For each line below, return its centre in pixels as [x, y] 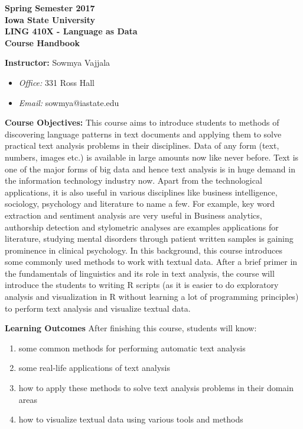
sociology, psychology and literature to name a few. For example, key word [140, 204]
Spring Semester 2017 [50, 8]
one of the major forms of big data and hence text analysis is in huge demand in [150, 169]
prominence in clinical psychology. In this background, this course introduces [144, 250]
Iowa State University [50, 19]
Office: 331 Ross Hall [56, 82]
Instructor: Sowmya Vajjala [58, 63]
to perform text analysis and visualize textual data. [98, 308]
